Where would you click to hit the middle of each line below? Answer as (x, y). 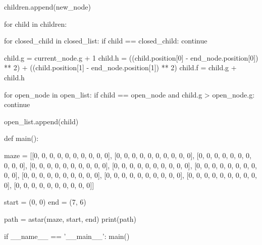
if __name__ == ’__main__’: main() (67, 236)
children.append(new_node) (47, 7)
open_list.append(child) (41, 121)
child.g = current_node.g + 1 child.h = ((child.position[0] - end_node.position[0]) (131, 57)
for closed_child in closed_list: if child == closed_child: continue (106, 41)
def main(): (21, 138)
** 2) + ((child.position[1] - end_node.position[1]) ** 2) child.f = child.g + (120, 67)
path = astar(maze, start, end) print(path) (70, 218)
